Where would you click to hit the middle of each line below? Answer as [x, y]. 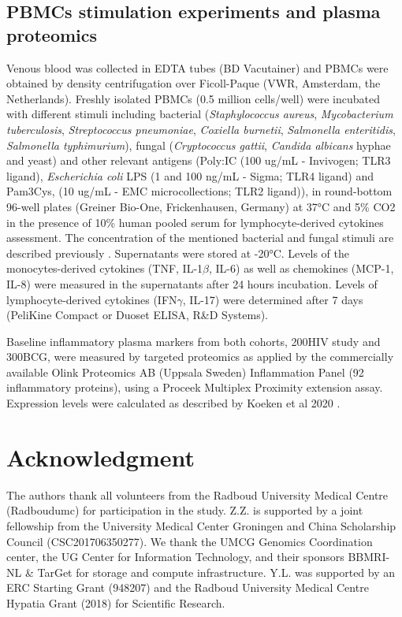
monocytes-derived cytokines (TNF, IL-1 [105, 268]
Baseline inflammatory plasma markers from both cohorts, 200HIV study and [194, 341]
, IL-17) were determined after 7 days [273, 299]
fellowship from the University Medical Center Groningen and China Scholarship [201, 525]
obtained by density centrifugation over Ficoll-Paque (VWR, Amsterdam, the [194, 83]
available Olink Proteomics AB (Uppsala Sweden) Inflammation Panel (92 [185, 372]
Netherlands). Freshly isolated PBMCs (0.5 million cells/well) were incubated [193, 98]
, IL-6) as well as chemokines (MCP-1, [301, 268]
